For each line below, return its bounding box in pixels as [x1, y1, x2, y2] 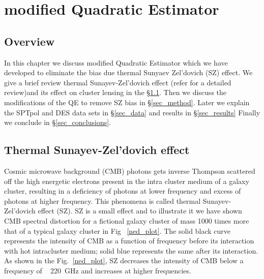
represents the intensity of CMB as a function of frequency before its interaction [4, 235, 254, 246]
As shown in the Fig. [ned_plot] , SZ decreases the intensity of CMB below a [4, 255, 244, 266]
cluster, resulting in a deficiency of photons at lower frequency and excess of [4, 185, 241, 196]
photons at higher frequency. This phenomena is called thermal [4, 195, 201, 206]
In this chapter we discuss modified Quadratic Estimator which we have [4, 57, 228, 68]
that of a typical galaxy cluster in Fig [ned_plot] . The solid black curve [4, 225, 230, 236]
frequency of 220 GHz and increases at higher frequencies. [4, 265, 191, 275]
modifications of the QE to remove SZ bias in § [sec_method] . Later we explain [4, 97, 250, 107]
